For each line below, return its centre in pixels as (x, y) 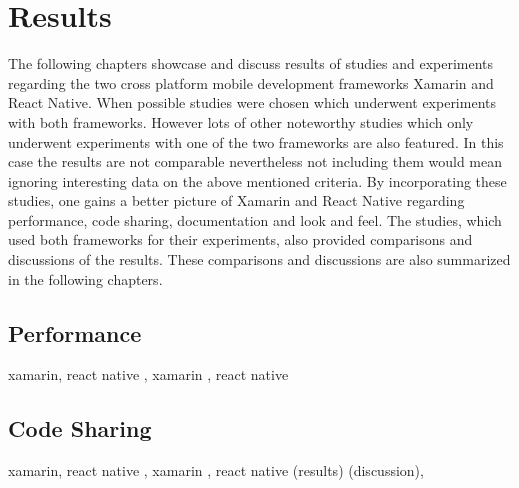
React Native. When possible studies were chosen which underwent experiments (252, 102)
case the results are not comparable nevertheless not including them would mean (255, 161)
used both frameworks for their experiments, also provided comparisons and (240, 239)
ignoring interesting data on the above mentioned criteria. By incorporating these (257, 180)
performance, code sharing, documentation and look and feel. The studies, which (255, 219)
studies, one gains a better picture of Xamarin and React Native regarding (236, 200)
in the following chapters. (85, 278)
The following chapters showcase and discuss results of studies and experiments (251, 63)
